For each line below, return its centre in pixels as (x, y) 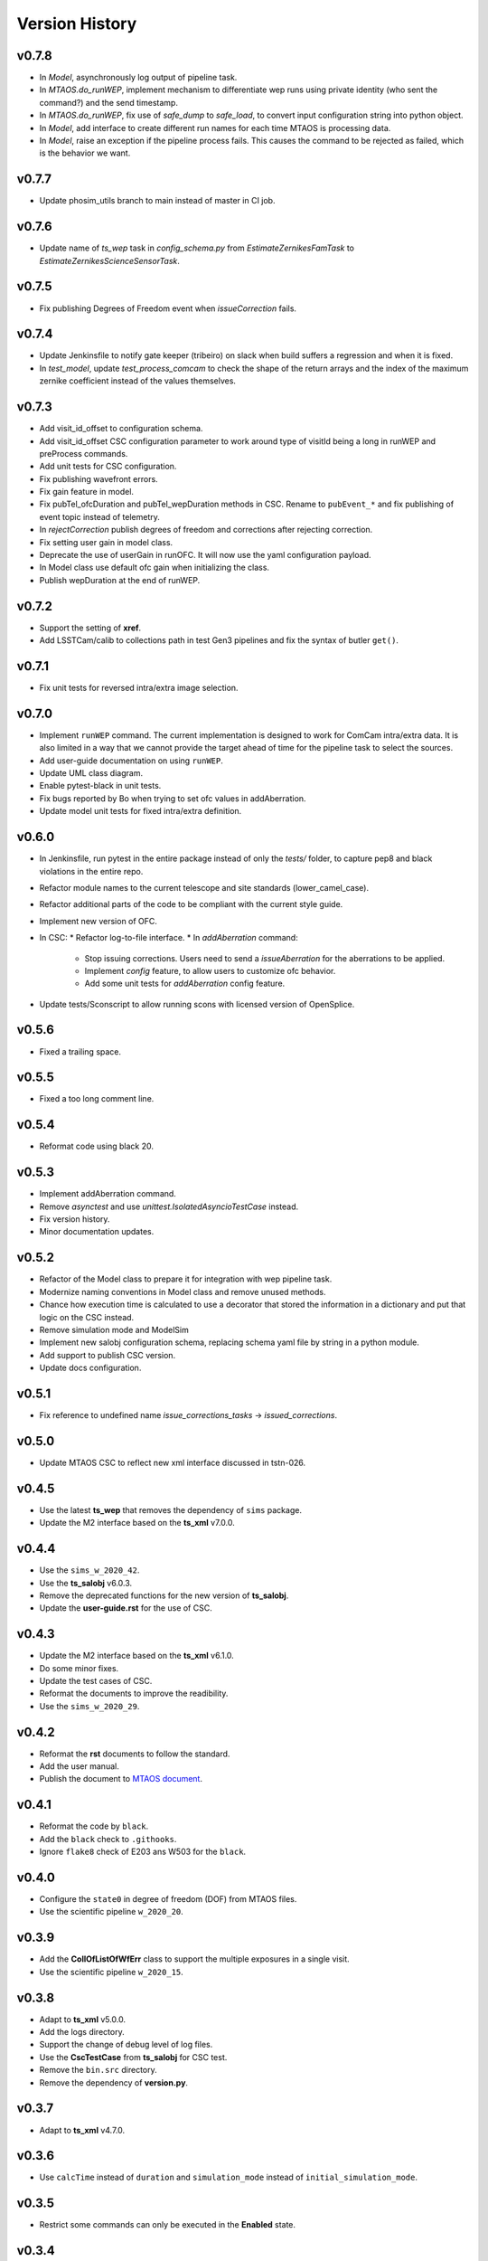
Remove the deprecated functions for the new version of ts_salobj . (164, 1595)
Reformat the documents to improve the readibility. (134, 1693)
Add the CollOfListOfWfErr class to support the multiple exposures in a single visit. (194, 1959)
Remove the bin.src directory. (98, 2070)
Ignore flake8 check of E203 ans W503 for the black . (143, 1852)
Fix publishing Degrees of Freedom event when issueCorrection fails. (168, 308)
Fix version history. (75, 1219)
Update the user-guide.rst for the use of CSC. (126, 1608)
